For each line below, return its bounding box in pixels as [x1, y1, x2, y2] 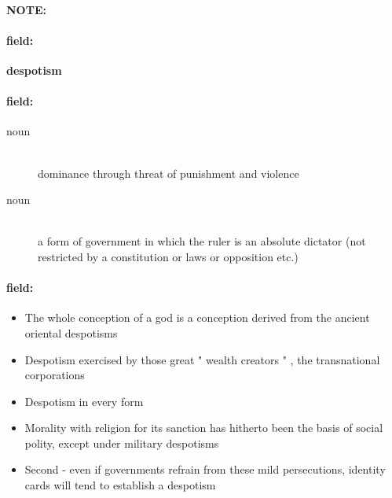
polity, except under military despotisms [24, 434, 219, 451]
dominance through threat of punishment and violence [38, 164, 299, 181]
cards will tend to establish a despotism [24, 477, 216, 493]
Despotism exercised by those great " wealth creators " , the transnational [24, 351, 380, 367]
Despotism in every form [24, 393, 144, 409]
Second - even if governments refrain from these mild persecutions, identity [24, 461, 386, 478]
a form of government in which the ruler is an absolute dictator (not [38, 233, 366, 249]
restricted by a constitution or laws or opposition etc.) [38, 248, 299, 264]
